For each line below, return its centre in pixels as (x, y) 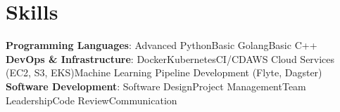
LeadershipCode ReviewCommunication (92, 100)
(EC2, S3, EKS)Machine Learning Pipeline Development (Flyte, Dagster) (164, 72)
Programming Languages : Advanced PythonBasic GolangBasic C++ (162, 45)
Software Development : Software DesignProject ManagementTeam (156, 86)
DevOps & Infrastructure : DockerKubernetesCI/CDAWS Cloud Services (170, 58)
